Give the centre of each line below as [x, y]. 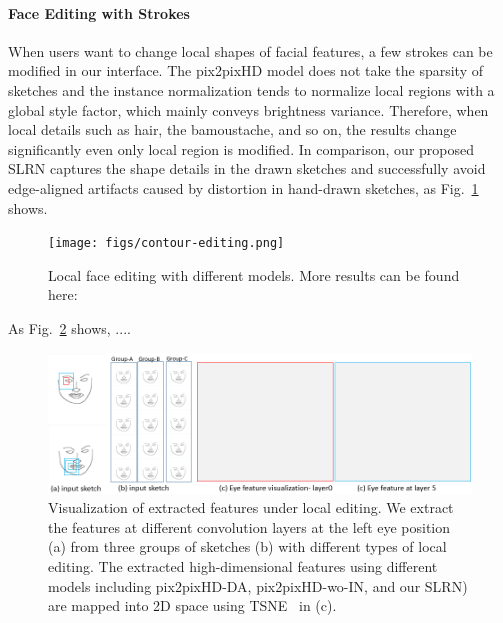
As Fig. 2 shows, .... [69, 327]
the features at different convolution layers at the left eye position [249, 526]
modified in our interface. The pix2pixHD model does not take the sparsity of [246, 70]
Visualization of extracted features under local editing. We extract [251, 507]
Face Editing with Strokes [99, 12]
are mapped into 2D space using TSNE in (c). [192, 605]
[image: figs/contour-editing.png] [166, 243]
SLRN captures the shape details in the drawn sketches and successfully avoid [247, 168]
